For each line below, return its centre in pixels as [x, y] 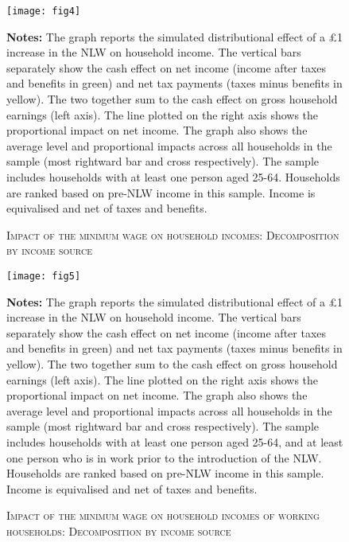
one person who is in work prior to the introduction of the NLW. [164, 457]
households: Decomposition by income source [119, 530]
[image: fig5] [44, 276]
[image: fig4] [44, 11]
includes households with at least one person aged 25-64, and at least [175, 441]
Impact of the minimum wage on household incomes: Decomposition [173, 234]
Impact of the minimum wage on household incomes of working [163, 515]
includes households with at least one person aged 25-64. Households [173, 177]
